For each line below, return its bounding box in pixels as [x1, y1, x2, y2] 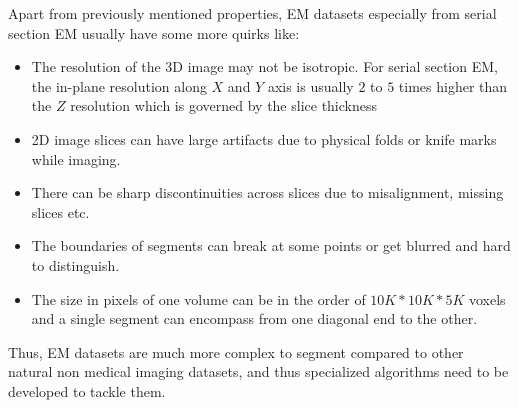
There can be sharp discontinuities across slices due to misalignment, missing [31, 182, 504, 203]
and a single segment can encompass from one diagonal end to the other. [31, 308, 478, 329]
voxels [468, 288, 506, 309]
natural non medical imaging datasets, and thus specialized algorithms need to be [8, 361, 509, 382]
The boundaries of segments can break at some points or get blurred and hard [31, 235, 511, 256]
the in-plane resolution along [31, 75, 207, 96]
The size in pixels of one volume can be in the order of [31, 288, 366, 309]
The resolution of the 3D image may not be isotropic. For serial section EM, [31, 56, 498, 77]
